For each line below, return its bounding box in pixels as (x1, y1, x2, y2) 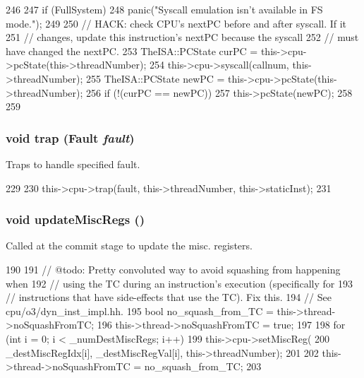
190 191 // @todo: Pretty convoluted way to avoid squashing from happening (6, 261, 341, 276)
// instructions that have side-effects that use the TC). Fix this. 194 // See (6, 290, 332, 305)
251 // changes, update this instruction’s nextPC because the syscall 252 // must (6, 30, 359, 45)
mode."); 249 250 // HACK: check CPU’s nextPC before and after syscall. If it (6, 16, 347, 30)
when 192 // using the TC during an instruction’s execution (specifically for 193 (6, 276, 353, 290)
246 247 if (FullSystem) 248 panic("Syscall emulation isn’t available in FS (6, 2, 323, 16)
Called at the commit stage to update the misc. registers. (6, 238, 253, 253)
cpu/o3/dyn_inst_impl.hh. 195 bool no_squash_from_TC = (6, 303, 274, 318)
